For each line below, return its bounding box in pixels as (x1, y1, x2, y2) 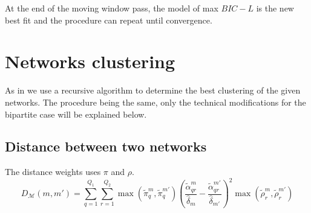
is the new (256, 2, 294, 14)
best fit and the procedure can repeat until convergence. (5, 13, 212, 26)
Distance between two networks (5, 137, 207, 156)
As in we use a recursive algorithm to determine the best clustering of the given (5, 84, 301, 97)
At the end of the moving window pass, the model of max (5, 2, 218, 14)
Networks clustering (5, 49, 175, 74)
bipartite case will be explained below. (5, 107, 147, 120)
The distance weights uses (5, 165, 101, 178)
